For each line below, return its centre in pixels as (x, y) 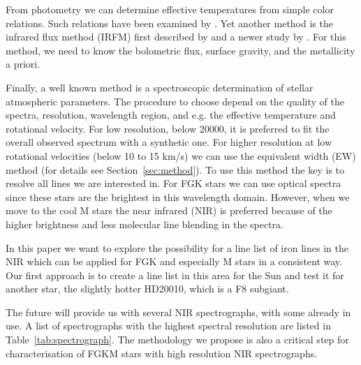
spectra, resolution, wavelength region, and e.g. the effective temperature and (171, 115)
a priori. (23, 64)
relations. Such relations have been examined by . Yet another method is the (169, 23)
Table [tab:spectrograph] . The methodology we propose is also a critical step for (177, 340)
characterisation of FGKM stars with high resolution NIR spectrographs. (162, 353)
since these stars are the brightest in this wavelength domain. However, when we (178, 196)
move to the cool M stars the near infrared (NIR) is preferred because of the (169, 210)
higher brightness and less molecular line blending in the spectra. (145, 224)
